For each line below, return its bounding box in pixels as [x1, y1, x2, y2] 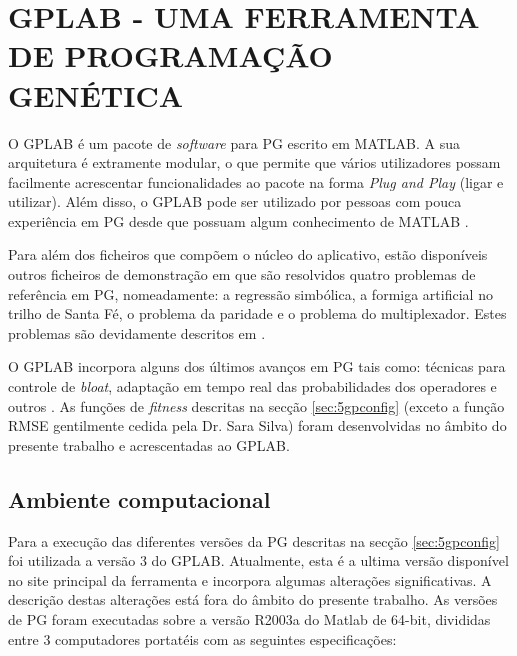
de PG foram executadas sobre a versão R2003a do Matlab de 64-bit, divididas [8, 608, 491, 629]
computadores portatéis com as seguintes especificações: [55, 628, 397, 649]
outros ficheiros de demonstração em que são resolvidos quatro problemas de [8, 264, 476, 285]
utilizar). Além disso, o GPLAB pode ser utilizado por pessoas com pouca [8, 191, 462, 212]
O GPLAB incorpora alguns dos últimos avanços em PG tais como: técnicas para [8, 356, 506, 377]
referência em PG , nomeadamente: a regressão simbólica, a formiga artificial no [8, 283, 493, 304]
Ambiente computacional [8, 483, 271, 514]
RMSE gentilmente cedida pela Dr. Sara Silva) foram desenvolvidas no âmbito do [8, 415, 507, 436]
